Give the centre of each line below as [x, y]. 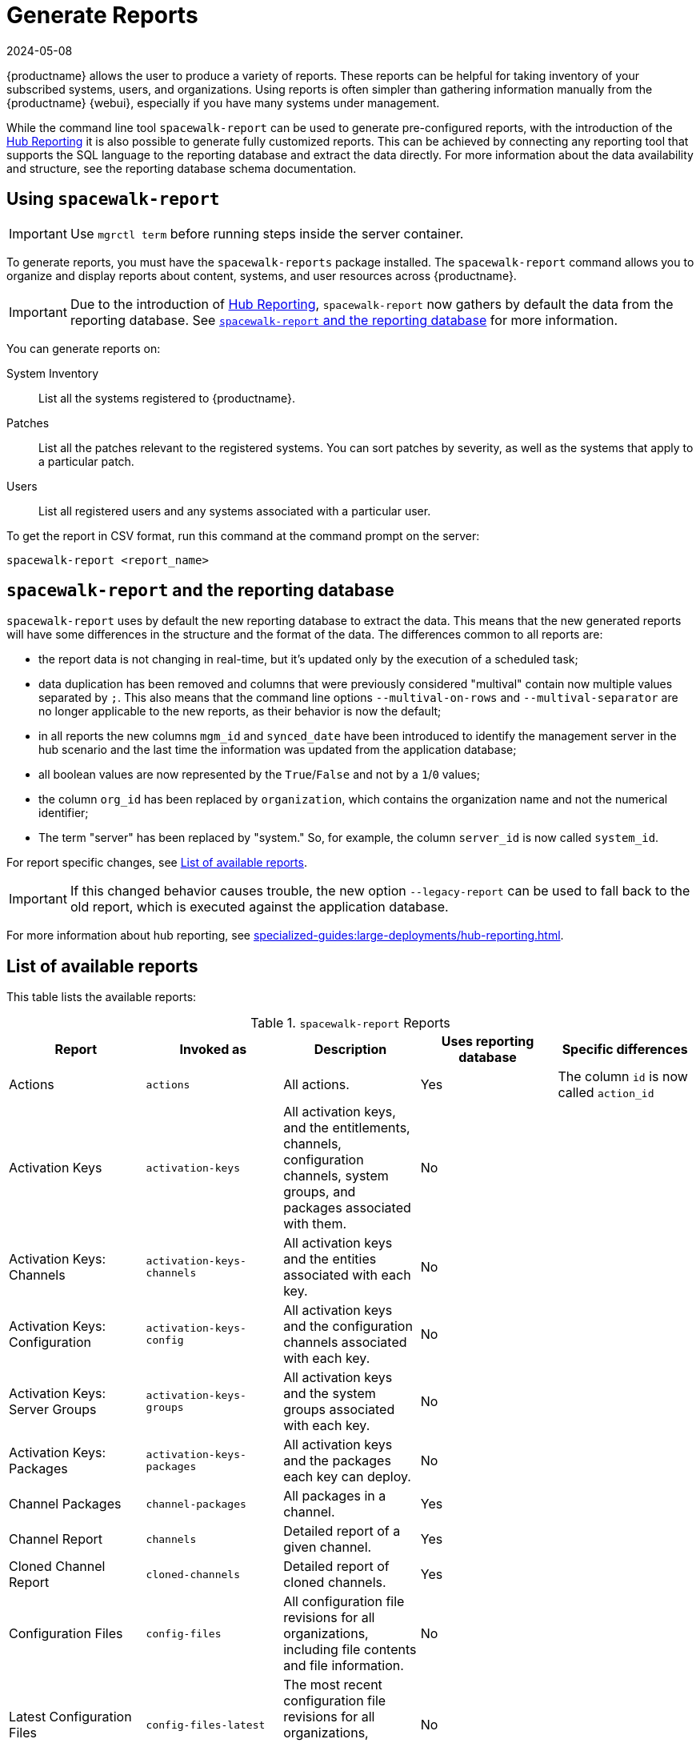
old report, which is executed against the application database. [259, 907]
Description [350, 1050]
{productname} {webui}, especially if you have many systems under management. [223, 102]
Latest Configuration [70, 1717]
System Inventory [53, 373]
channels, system [336, 1176]
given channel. [328, 1547]
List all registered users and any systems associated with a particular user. [235, 511]
